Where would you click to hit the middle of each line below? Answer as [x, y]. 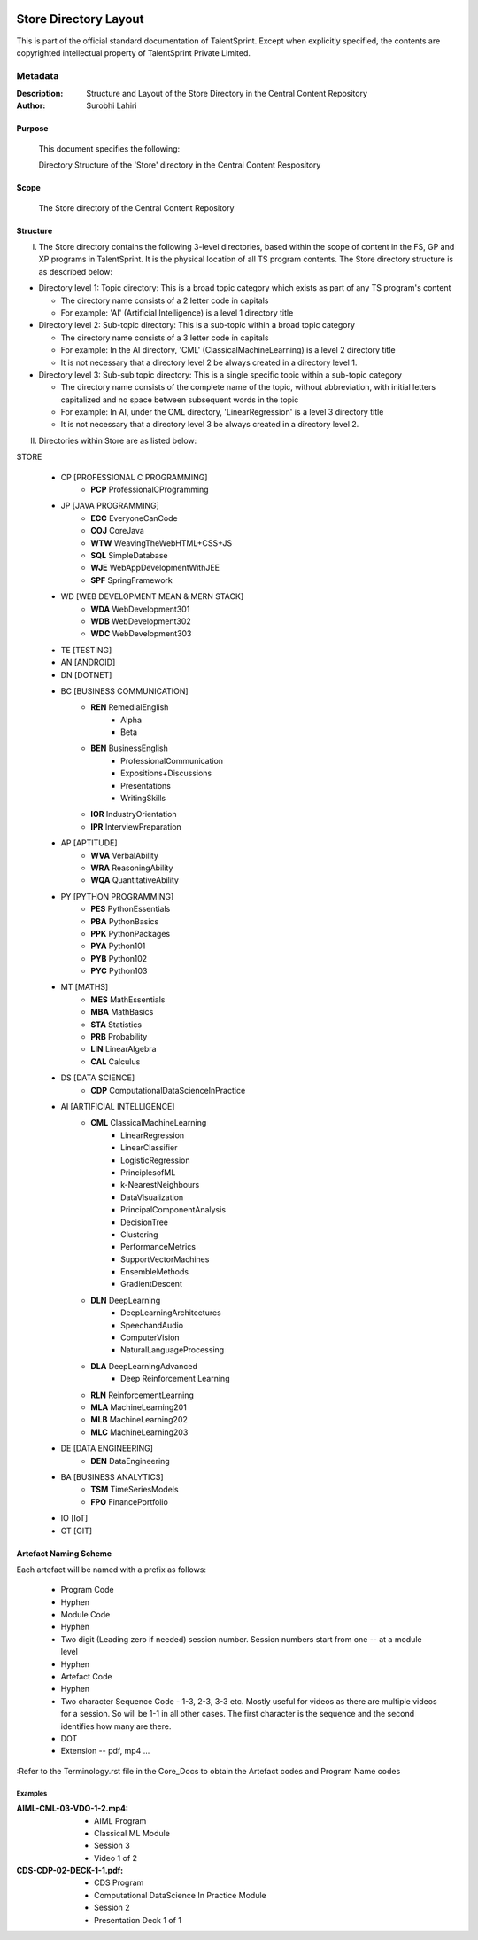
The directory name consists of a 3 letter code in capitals [165, 338]
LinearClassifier [149, 1148]
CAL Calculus [116, 1061]
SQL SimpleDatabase [129, 555]
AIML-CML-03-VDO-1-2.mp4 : [72, 1809]
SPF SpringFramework [131, 580]
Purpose [32, 129]
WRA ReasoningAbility [132, 868]
